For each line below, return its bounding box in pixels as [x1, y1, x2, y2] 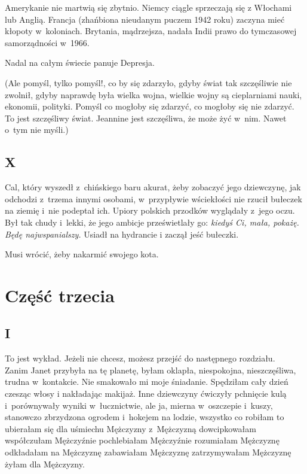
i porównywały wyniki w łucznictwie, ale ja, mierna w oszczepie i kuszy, [5, 399, 273, 411]
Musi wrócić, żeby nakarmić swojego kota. [5, 248, 159, 260]
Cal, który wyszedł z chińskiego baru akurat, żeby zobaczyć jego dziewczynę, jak [5, 181, 301, 193]
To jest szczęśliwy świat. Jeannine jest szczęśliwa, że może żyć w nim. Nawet [5, 111, 287, 124]
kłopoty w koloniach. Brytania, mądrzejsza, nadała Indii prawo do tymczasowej [5, 25, 297, 37]
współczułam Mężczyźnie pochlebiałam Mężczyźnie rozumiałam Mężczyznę [5, 434, 280, 446]
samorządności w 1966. [5, 36, 90, 48]
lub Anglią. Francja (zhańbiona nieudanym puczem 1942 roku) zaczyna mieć [5, 13, 285, 25]
